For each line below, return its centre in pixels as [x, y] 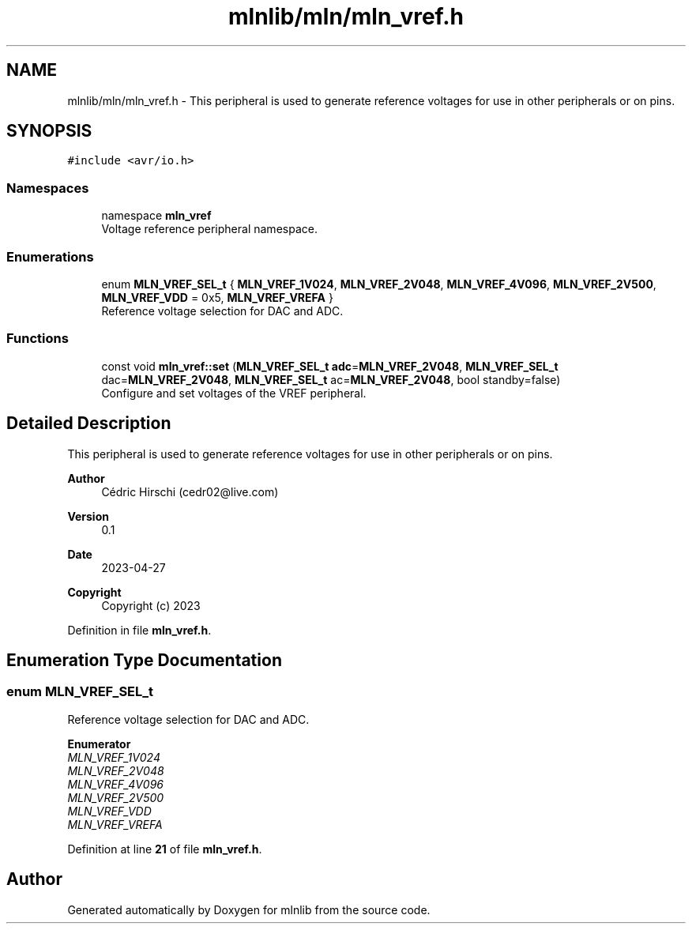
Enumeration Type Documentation [144, 660]
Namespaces [48, 188]
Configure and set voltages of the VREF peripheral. [234, 393]
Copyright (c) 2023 [151, 605]
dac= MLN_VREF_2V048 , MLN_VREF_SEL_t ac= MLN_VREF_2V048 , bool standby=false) [331, 379]
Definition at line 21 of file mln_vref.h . [165, 849]
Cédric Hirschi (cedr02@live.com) [190, 491]
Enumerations [50, 256]
